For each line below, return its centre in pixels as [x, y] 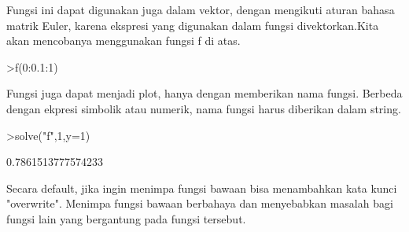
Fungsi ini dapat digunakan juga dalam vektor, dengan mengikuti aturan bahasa [201, 9]
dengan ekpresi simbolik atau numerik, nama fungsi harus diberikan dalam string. [204, 108]
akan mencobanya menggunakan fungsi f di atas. [123, 41]
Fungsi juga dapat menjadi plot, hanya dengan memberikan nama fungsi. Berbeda [204, 93]
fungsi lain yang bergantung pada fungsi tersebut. [126, 218]
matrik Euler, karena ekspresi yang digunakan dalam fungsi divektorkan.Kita [193, 25]
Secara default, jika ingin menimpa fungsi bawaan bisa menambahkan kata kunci [202, 188]
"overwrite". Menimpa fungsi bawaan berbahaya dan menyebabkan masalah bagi [200, 203]
